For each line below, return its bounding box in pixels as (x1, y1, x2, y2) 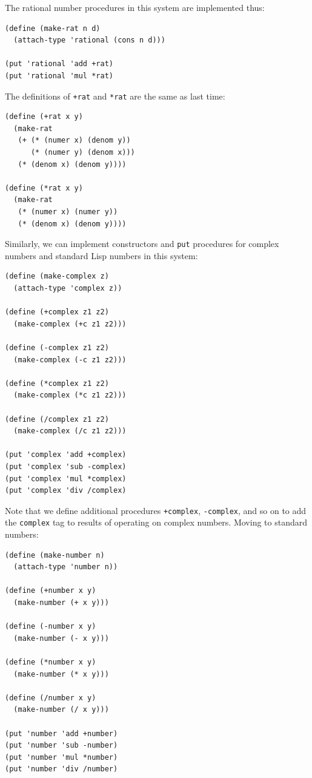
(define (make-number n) (5, 550, 105, 560)
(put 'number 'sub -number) (5, 741, 118, 750)
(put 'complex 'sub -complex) (5, 462, 127, 471)
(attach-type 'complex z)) (13, 284, 122, 293)
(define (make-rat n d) (5, 24, 101, 33)
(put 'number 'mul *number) (5, 753, 118, 762)
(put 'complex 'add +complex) (5, 450, 127, 459)
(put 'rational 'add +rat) (5, 59, 113, 69)
